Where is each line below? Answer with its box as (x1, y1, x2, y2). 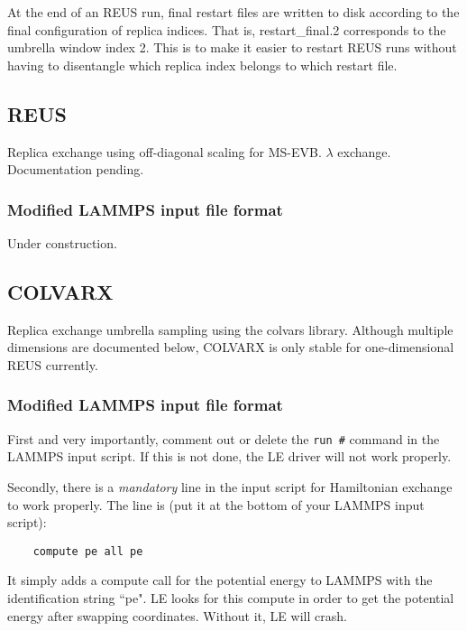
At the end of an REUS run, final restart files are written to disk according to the (7, 3, 460, 21)
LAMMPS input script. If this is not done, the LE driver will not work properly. (7, 447, 452, 466)
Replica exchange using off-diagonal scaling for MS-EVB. (7, 142, 322, 161)
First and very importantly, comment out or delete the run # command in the (7, 429, 440, 448)
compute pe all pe (32, 544, 143, 558)
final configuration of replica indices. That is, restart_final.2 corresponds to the (7, 20, 446, 39)
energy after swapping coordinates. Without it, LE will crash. (7, 606, 347, 625)
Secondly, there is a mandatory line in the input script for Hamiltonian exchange (7, 478, 453, 496)
